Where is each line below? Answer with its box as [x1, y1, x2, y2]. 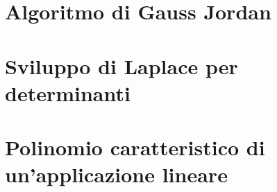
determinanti [5, 78, 131, 107]
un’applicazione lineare [5, 160, 228, 189]
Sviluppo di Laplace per [5, 51, 238, 80]
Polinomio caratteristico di [5, 133, 265, 162]
